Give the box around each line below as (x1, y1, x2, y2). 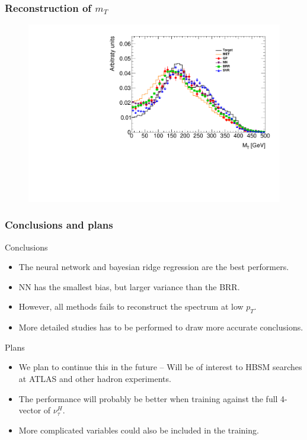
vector (18, 404, 41, 416)
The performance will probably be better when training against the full (18, 392, 278, 404)
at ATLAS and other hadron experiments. (18, 372, 171, 385)
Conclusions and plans (5, 217, 113, 232)
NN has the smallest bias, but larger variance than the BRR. (18, 280, 240, 293)
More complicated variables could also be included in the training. (18, 423, 259, 436)
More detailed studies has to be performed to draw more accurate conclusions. (18, 321, 303, 333)
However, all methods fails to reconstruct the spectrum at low (18, 300, 244, 313)
